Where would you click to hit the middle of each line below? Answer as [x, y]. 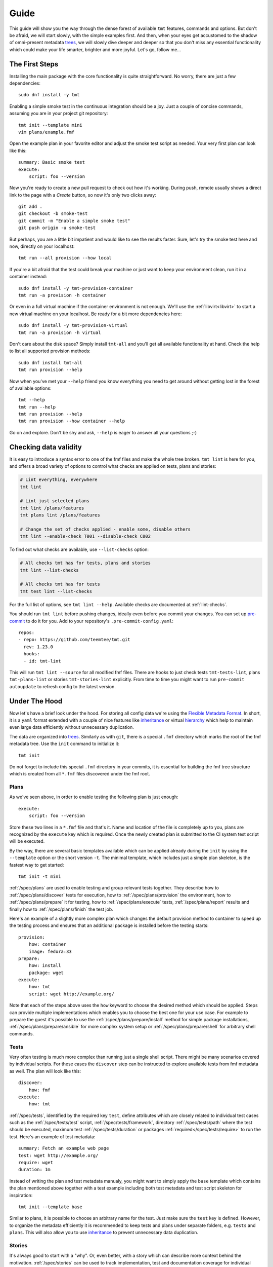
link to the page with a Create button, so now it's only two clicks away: [83, 195]
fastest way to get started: [37, 865]
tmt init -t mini [40, 876]
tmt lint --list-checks [50, 570]
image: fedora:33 [50, 951]
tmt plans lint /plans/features [60, 515]
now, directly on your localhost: [42, 246]
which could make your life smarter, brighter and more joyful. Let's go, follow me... [95, 49]
